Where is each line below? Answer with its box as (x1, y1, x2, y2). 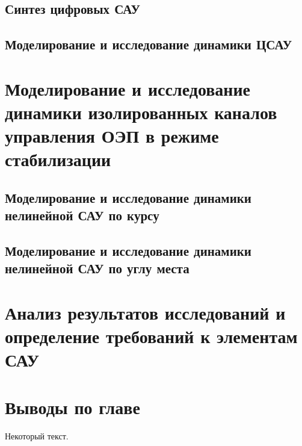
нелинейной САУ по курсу (5, 206, 159, 225)
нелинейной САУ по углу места (5, 259, 190, 277)
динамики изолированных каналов (5, 99, 277, 124)
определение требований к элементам (5, 324, 298, 348)
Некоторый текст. (5, 429, 69, 442)
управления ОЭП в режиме (5, 123, 219, 148)
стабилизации (5, 147, 111, 172)
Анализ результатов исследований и (5, 300, 286, 325)
